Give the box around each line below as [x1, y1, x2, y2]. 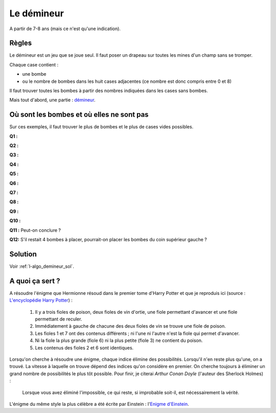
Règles [9, 39, 32, 48]
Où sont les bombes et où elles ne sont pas [9, 110, 149, 119]
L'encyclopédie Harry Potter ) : [9, 297, 73, 304]
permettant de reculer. [35, 316, 82, 322]
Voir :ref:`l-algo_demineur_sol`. [9, 263, 74, 269]
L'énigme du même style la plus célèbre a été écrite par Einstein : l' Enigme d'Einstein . [9, 401, 189, 407]
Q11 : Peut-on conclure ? [9, 227, 61, 233]
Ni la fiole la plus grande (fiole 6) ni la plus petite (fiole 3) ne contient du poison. [35, 337, 203, 343]
